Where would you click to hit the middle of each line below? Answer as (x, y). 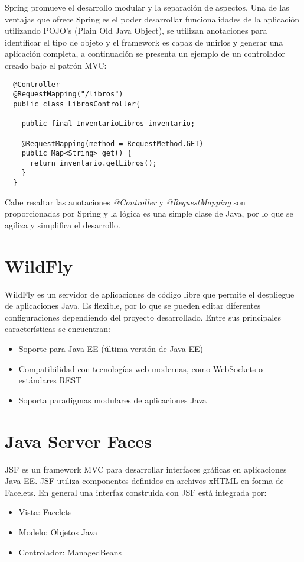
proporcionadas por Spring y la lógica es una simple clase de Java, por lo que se (149, 213)
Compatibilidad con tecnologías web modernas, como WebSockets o (141, 368)
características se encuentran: (58, 329)
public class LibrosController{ (77, 104)
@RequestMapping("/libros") (68, 94)
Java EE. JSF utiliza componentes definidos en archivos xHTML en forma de (144, 481)
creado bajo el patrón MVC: (56, 65)
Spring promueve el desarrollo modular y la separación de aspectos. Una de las (147, 7)
